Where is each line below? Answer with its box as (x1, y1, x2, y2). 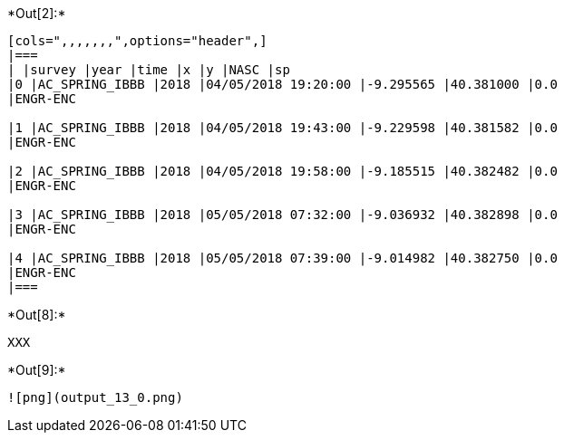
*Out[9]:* (7, 362, 66, 378)
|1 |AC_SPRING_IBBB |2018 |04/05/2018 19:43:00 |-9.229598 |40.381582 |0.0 (7, 120, 558, 135)
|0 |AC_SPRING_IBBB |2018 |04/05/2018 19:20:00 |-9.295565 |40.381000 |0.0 (7, 77, 558, 91)
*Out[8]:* (7, 307, 66, 322)
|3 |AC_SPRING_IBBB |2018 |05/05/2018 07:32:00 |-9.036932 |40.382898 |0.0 (7, 207, 558, 222)
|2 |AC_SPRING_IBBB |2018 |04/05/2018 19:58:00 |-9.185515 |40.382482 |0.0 (7, 164, 558, 178)
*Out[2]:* (7, 5, 66, 21)
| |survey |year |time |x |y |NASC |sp (7, 62, 290, 77)
